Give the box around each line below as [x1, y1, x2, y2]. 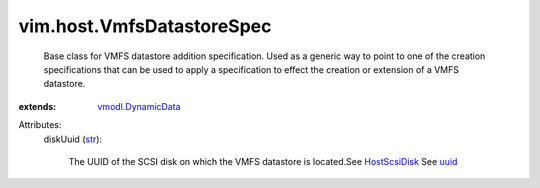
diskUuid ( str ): [43, 133, 103, 145]
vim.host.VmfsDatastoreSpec [18, 15, 272, 37]
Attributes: [18, 119, 62, 131]
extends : [18, 100, 57, 112]
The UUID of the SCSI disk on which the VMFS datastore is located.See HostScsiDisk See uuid [68, 155, 458, 167]
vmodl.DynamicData [97, 100, 181, 112]
